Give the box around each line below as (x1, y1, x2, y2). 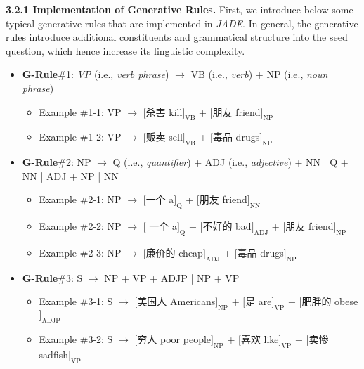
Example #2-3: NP (39, 245, 122, 259)
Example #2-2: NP (39, 219, 122, 233)
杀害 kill (145, 104, 183, 119)
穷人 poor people (137, 331, 212, 346)
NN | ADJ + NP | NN (22, 168, 119, 183)
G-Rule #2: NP (22, 155, 91, 169)
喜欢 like (240, 331, 279, 346)
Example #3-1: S (39, 294, 113, 309)
